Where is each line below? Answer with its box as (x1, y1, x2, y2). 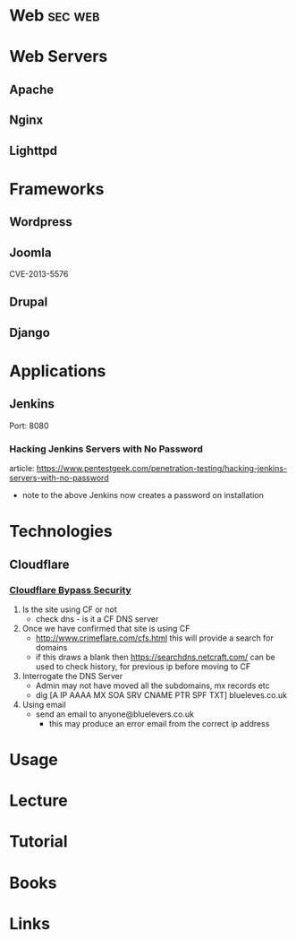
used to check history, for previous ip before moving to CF (35, 660, 251, 672)
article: (9, 463, 35, 474)
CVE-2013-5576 (9, 268, 69, 279)
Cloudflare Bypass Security (9, 583, 131, 596)
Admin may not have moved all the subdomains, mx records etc (35, 680, 270, 691)
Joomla (9, 245, 52, 260)
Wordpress (9, 214, 73, 229)
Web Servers (9, 47, 108, 67)
